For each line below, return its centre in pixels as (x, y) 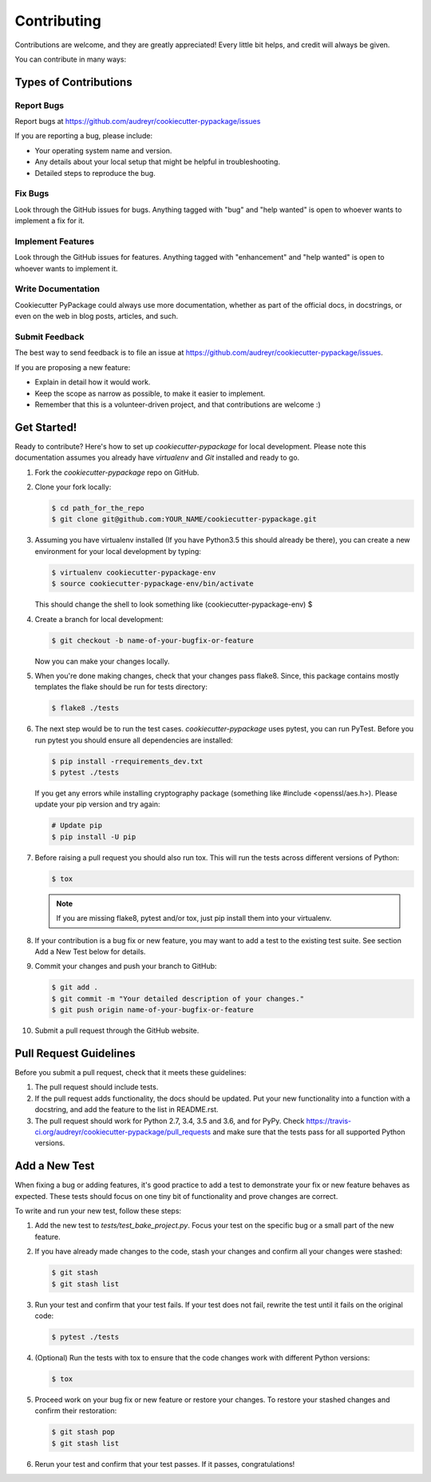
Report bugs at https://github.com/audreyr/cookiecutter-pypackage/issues (138, 122)
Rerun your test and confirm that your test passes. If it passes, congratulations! (165, 1464)
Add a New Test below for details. (90, 951)
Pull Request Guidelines (75, 1053)
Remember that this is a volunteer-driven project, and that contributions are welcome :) (178, 404)
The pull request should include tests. (97, 1087)
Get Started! (46, 427)
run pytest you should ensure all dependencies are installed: (134, 740)
